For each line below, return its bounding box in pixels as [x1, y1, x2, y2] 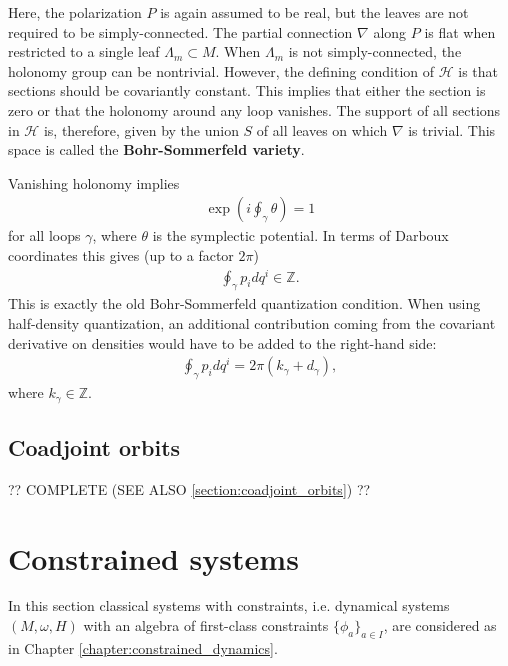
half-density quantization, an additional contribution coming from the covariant [8, 313, 496, 334]
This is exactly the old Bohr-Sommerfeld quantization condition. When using [8, 293, 481, 314]
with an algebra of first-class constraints [83, 615, 329, 636]
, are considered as [383, 615, 497, 636]
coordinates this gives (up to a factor [8, 244, 234, 265]
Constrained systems [8, 537, 299, 578]
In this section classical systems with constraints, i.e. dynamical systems [8, 595, 450, 616]
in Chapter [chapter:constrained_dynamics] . [8, 637, 278, 658]
